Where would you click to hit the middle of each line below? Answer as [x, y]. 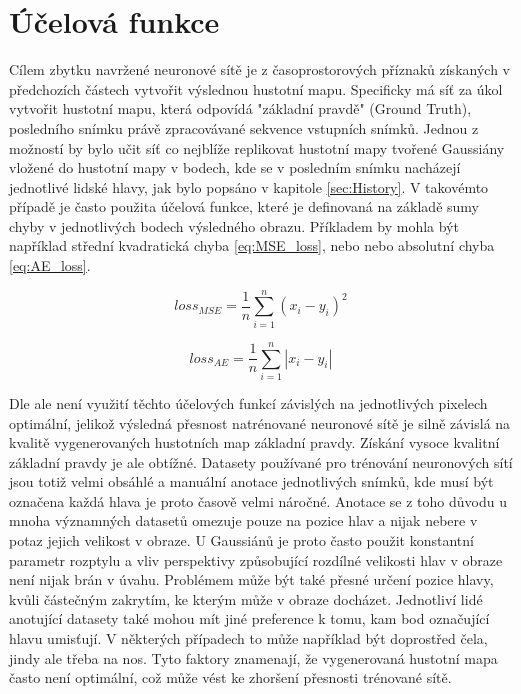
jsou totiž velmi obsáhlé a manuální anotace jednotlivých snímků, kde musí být [251, 481]
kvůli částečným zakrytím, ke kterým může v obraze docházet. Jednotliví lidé [246, 598]
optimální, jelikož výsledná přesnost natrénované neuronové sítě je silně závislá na [260, 422]
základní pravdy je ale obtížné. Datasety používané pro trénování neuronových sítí [261, 461]
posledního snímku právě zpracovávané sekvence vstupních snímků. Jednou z [244, 127]
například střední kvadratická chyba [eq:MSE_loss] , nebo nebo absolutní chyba [252, 245]
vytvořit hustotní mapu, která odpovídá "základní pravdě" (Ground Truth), [240, 108]
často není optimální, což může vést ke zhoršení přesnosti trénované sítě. [230, 677]
